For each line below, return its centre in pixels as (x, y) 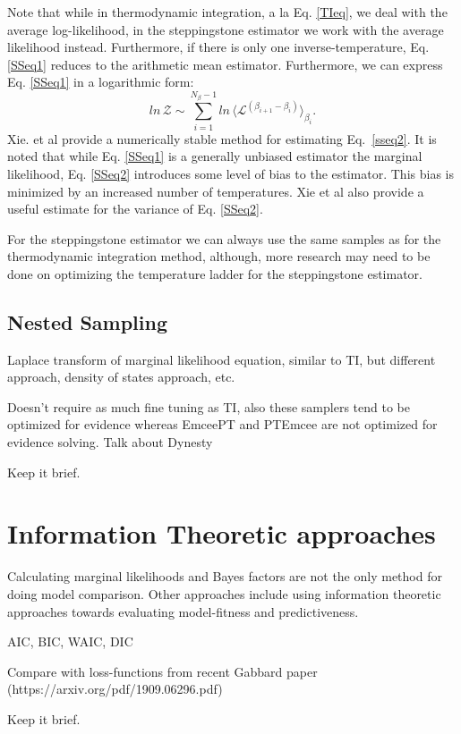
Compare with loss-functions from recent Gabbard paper (162, 671)
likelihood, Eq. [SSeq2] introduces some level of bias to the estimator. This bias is (230, 173)
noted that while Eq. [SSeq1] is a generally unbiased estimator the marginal (215, 156)
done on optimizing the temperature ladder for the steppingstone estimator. (215, 273)
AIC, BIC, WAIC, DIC (70, 641)
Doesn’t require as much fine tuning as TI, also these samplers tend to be (209, 406)
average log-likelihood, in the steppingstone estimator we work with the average (226, 29)
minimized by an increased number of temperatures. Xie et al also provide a (216, 191)
